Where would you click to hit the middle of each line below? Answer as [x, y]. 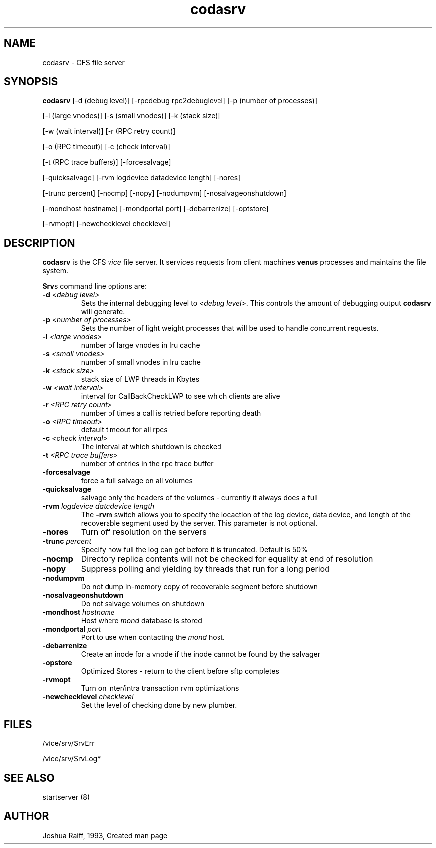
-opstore [57, 663]
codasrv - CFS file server [84, 62]
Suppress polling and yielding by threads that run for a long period [205, 569]
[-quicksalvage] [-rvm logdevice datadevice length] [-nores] [142, 178]
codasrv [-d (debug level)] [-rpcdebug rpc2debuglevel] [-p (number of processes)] [180, 101]
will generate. [103, 312]
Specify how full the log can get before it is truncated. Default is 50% [194, 550]
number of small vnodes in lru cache [141, 362]
